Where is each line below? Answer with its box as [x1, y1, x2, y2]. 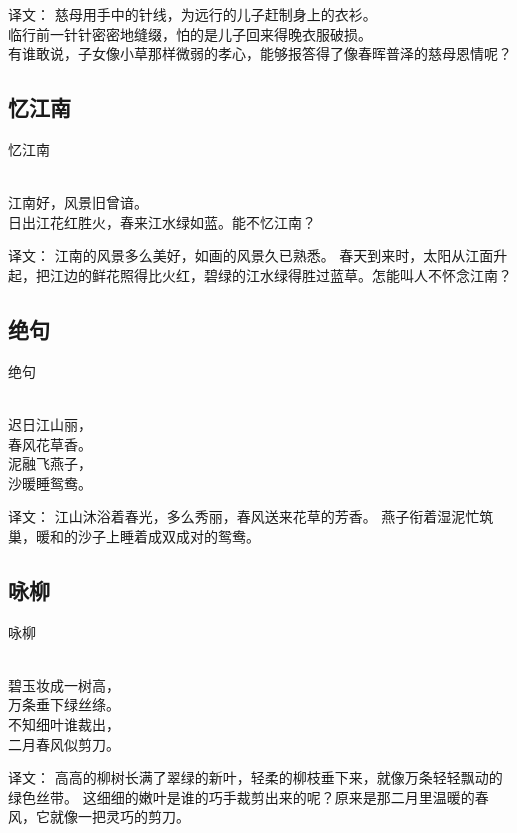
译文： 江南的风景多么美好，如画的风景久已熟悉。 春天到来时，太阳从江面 [8, 245, 494, 266]
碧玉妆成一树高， [8, 674, 120, 695]
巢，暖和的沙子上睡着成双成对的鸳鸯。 [8, 525, 260, 546]
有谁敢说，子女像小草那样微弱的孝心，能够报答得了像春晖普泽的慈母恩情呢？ [8, 43, 512, 64]
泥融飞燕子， [8, 453, 92, 474]
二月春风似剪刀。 [8, 733, 120, 754]
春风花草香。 [8, 433, 92, 454]
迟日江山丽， [8, 413, 92, 434]
